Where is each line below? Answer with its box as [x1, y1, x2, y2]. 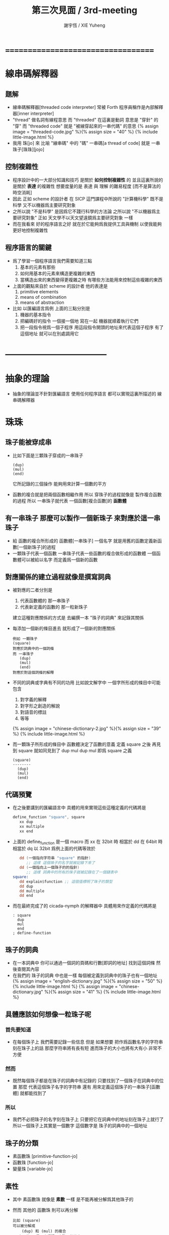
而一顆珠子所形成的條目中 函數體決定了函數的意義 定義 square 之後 [12, 741, 151, 747]
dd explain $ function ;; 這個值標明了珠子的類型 [19, 879, 113, 884]
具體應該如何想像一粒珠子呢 [5, 1010, 92, 1018]
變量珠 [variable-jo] [12, 1166, 53, 1172]
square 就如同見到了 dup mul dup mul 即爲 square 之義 [18, 748, 132, 754]
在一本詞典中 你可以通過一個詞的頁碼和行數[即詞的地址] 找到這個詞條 [12, 960, 155, 966]
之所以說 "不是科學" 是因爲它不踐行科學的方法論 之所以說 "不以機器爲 [12, 208, 156, 214]
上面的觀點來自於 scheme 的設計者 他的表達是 [12, 283, 108, 289]
